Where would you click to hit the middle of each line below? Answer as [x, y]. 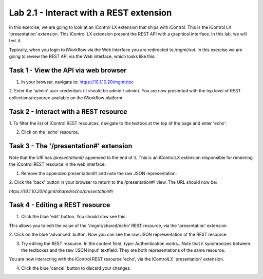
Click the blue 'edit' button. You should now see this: [74, 217]
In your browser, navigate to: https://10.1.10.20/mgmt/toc [77, 82]
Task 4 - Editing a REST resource [60, 205]
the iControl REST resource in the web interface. [57, 164]
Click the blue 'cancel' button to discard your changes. [76, 268]
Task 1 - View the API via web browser [68, 70]
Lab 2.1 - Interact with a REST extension [91, 13]
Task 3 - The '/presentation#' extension [71, 146]
